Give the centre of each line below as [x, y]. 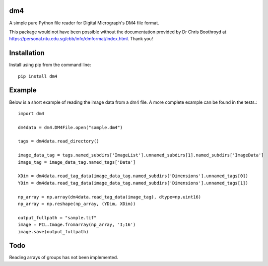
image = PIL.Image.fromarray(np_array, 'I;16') [77, 225]
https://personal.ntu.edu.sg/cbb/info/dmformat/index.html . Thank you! [81, 39]
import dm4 [31, 113]
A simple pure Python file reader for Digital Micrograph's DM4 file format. [84, 23]
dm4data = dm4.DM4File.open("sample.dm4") [70, 127]
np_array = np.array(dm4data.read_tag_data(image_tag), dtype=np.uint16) [110, 197]
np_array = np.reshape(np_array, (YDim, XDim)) [77, 204]
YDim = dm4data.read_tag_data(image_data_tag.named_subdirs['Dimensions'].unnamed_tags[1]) [133, 183]
